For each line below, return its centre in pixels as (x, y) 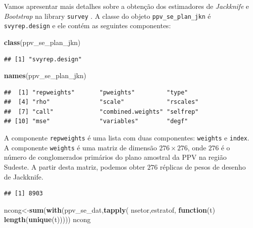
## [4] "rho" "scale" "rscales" (101, 102)
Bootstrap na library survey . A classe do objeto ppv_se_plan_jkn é (107, 16)
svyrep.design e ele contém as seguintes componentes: (87, 25)
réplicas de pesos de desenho (203, 166)
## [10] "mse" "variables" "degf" (96, 121)
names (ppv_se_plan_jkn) (45, 75)
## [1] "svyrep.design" (43, 59)
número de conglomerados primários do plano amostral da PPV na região (115, 157)
